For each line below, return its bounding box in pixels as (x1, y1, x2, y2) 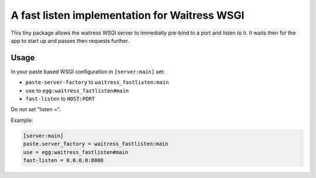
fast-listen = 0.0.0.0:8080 (23, 157, 104, 163)
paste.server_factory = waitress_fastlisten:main (23, 141, 169, 148)
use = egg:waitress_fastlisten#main (23, 149, 129, 155)
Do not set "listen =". (11, 106, 61, 113)
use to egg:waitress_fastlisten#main (25, 87, 129, 94)
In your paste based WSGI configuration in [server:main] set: (11, 68, 165, 75)
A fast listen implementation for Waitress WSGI (11, 9, 245, 22)
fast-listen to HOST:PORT (25, 95, 95, 102)
